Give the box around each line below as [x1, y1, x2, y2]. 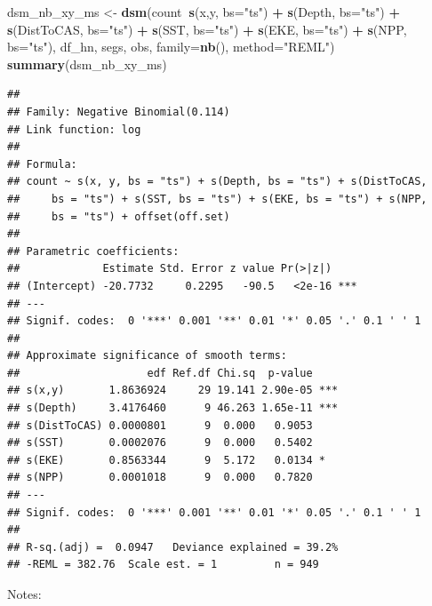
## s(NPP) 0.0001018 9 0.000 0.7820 [7, 471, 313, 484]
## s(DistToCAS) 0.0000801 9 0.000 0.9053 [7, 419, 313, 432]
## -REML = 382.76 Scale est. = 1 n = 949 [7, 558, 319, 571]
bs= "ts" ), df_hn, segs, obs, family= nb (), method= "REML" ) [7, 37, 335, 56]
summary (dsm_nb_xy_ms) [7, 54, 167, 73]
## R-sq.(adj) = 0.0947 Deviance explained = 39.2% [7, 540, 339, 554]
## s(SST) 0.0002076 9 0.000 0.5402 [7, 436, 313, 450]
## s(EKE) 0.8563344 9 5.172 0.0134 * [7, 453, 325, 466]
